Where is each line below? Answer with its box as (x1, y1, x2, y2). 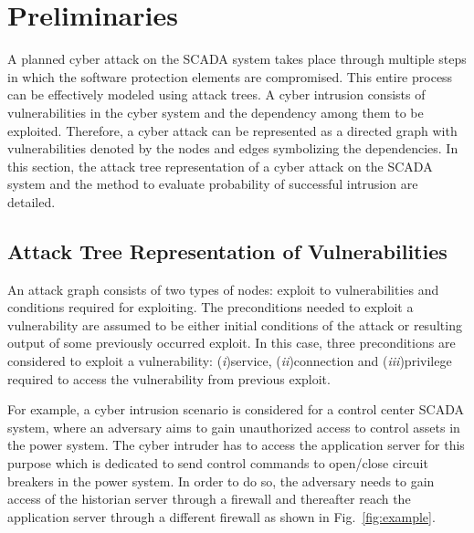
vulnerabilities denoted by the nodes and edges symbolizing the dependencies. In (7, 139, 458, 158)
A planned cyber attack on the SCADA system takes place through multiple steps (7, 49, 467, 68)
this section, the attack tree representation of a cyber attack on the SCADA (7, 156, 433, 175)
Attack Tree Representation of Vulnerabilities (7, 236, 448, 265)
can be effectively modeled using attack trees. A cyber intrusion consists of (7, 85, 426, 104)
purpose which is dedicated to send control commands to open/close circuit (7, 454, 428, 473)
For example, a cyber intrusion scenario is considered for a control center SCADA (7, 400, 464, 419)
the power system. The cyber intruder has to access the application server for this (7, 435, 465, 455)
